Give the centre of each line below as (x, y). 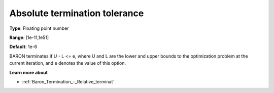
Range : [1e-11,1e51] (29, 37)
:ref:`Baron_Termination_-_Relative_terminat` (68, 81)
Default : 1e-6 (23, 47)
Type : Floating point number (39, 28)
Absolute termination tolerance (77, 13)
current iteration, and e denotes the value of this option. (68, 63)
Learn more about (29, 72)
